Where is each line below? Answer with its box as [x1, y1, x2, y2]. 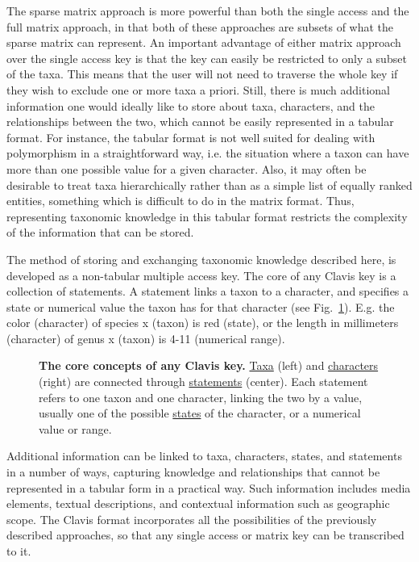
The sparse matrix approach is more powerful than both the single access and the [6, 2, 409, 19]
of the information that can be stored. [6, 224, 194, 241]
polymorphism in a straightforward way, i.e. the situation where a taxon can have [6, 145, 409, 161]
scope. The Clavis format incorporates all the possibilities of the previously [6, 510, 377, 527]
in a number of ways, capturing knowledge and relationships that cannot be [6, 463, 380, 480]
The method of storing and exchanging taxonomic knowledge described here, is [6, 250, 396, 267]
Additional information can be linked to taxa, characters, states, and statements [6, 447, 402, 464]
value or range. [39, 420, 112, 437]
